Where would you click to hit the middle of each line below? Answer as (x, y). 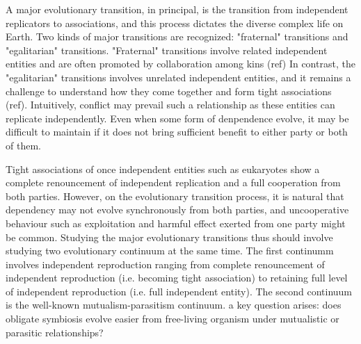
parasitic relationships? (55, 332)
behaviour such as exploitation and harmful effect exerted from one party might (176, 223)
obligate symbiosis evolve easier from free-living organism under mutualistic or (173, 319)
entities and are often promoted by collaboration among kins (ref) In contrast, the (180, 64)
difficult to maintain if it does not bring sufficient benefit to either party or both (177, 132)
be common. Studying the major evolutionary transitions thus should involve (169, 237)
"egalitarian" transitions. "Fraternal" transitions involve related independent (167, 50)
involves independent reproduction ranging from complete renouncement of (165, 264)
